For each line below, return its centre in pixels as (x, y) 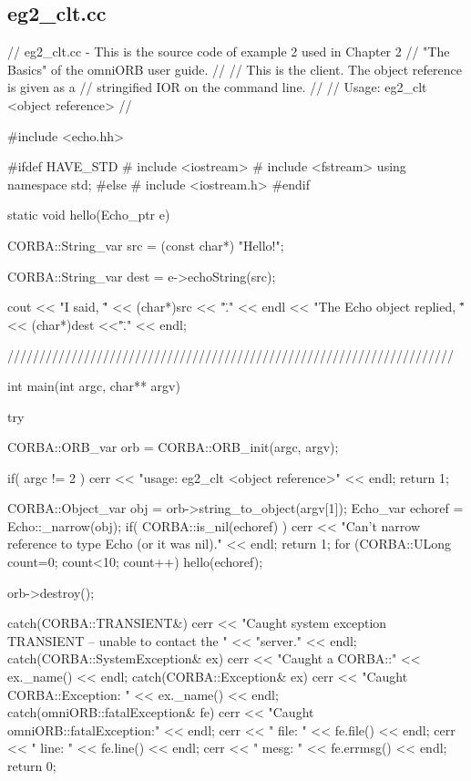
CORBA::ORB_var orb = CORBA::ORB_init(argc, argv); (173, 447)
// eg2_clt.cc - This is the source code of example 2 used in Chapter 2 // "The (229, 51)
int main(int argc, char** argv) (94, 385)
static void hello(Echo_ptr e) (89, 215)
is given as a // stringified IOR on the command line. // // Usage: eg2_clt (217, 87)
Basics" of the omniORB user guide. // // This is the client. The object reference (235, 69)
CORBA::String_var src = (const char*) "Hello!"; (146, 245)
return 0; (32, 766)
